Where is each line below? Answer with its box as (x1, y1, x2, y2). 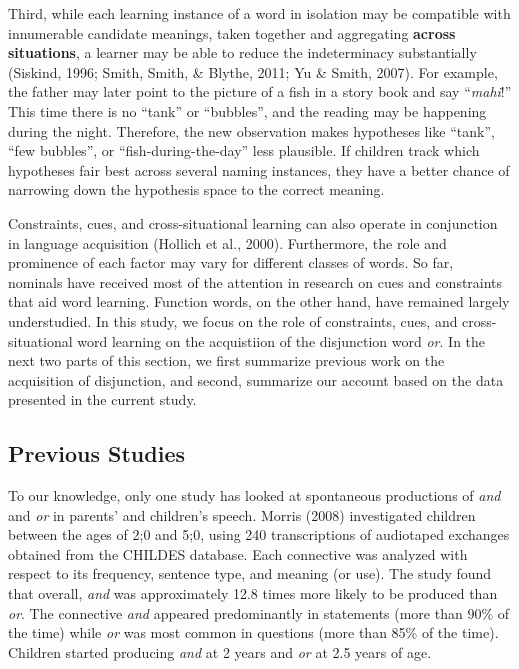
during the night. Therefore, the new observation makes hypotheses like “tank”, (8, 120, 495, 141)
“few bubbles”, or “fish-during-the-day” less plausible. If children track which (8, 140, 480, 161)
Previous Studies (8, 438, 185, 469)
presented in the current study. (8, 389, 197, 410)
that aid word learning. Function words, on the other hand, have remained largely (8, 291, 510, 312)
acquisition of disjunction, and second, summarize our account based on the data (8, 369, 504, 390)
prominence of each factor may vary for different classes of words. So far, (8, 252, 454, 273)
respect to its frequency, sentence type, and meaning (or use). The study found (8, 563, 492, 584)
